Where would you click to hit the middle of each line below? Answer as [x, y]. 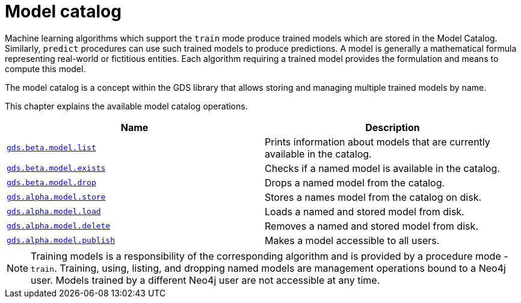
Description [393, 127]
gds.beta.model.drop [51, 183]
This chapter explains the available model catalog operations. [126, 106]
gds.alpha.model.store [56, 197]
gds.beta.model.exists [56, 168]
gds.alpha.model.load [54, 212]
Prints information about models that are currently [378, 142]
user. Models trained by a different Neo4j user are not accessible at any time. [205, 280]
